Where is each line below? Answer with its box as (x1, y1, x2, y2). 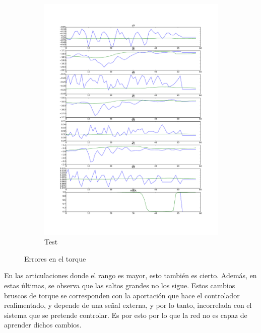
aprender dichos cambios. (4, 319, 82, 330)
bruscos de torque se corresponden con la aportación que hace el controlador (4, 290, 240, 300)
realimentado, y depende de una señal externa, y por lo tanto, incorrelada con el (4, 300, 252, 310)
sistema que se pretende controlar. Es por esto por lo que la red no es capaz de (4, 309, 247, 320)
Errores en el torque (24, 253, 86, 264)
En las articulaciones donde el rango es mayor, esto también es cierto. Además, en (4, 270, 257, 281)
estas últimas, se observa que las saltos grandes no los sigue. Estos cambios (4, 280, 235, 291)
